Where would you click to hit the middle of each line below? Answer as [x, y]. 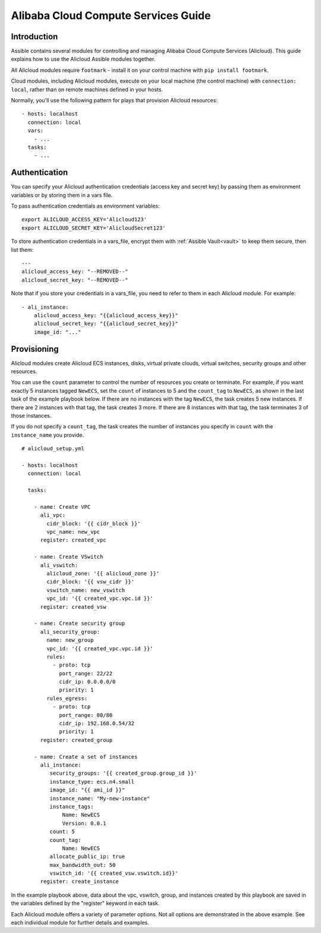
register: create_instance [79, 882]
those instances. [31, 415]
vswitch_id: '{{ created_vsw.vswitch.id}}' [114, 873]
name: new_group [70, 640]
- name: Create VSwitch [68, 557]
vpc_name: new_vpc [73, 532]
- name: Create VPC [62, 507]
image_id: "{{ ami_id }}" [87, 790]
